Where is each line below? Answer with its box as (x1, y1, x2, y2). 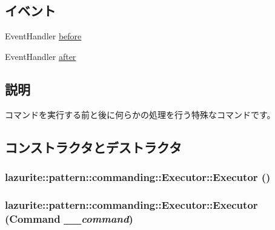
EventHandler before (5, 30, 82, 42)
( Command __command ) (5, 211, 133, 226)
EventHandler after (5, 50, 76, 62)
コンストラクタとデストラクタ (5, 137, 182, 156)
